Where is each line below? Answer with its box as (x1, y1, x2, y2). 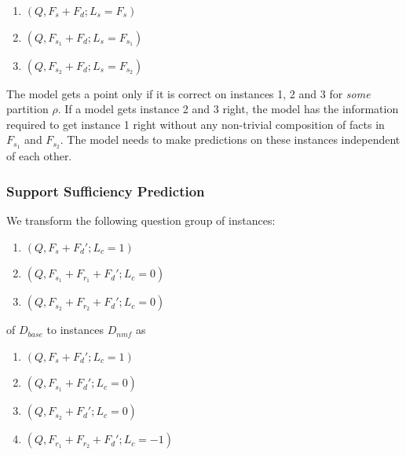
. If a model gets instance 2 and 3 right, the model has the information (57, 101, 399, 117)
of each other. (6, 148, 72, 164)
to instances (46, 321, 104, 338)
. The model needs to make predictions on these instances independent (60, 131, 401, 148)
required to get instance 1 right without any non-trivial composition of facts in (6, 116, 385, 132)
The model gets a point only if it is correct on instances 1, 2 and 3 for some (6, 85, 371, 101)
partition (6, 101, 49, 117)
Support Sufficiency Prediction (6, 181, 205, 200)
